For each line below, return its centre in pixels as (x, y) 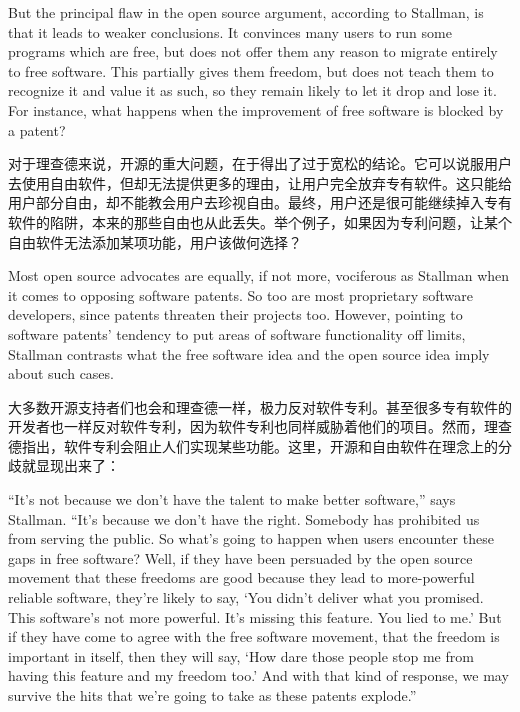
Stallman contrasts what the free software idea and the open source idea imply (249, 353)
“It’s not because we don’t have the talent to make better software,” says (232, 499)
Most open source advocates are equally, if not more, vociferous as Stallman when (259, 275)
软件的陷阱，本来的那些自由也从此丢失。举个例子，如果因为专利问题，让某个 (260, 221)
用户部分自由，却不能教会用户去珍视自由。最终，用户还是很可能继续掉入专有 (260, 202)
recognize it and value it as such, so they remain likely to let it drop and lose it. (252, 90)
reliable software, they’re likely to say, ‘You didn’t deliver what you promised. (246, 597)
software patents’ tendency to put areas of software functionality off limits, (237, 333)
